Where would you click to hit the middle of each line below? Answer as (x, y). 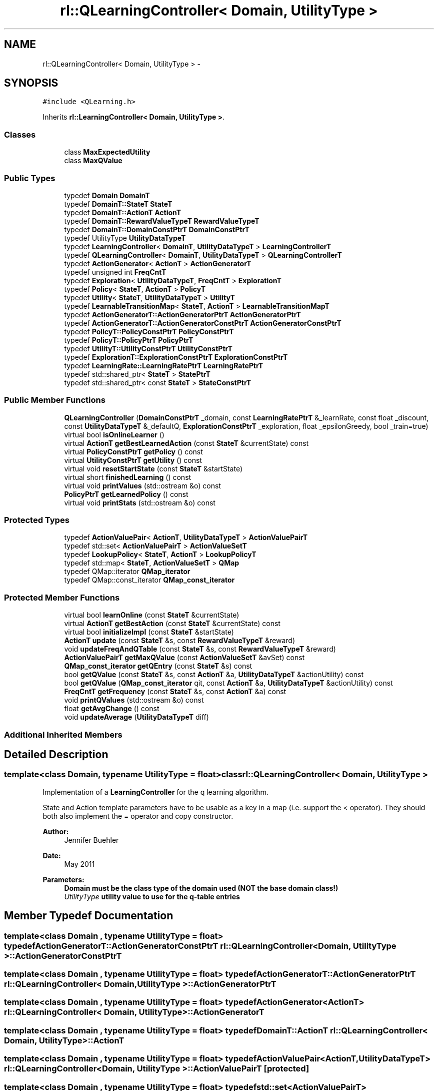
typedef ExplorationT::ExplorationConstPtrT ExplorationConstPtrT (176, 357)
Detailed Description (56, 754)
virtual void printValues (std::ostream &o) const (142, 485)
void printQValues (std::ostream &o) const (134, 700)
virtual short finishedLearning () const (128, 477)
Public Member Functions (55, 400)
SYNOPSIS (31, 83)
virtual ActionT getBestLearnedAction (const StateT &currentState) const (186, 443)
